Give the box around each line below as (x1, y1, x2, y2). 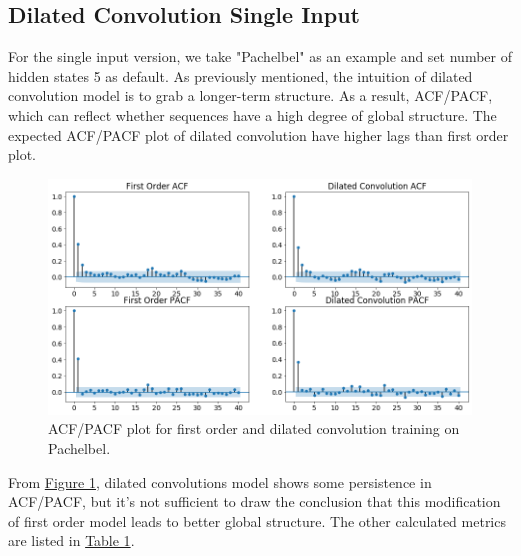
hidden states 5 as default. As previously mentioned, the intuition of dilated (8, 65, 473, 86)
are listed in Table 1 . (8, 530, 135, 551)
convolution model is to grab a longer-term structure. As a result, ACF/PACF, (8, 85, 493, 106)
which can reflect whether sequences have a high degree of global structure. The (8, 104, 497, 125)
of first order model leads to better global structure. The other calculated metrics (8, 510, 506, 531)
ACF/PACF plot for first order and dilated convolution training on (48, 418, 460, 439)
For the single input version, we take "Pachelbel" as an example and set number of (8, 46, 512, 67)
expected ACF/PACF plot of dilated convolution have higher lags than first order (8, 124, 509, 145)
